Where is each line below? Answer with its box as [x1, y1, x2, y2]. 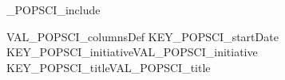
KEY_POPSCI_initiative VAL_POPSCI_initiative [6, 44, 258, 60]
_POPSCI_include [6, 2, 101, 17]
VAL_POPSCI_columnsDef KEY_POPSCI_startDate [6, 28, 279, 44]
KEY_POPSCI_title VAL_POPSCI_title [6, 59, 211, 75]
